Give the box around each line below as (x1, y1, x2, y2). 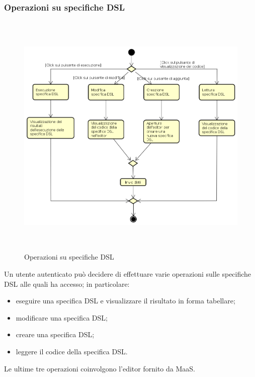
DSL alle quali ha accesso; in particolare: (4, 278, 130, 289)
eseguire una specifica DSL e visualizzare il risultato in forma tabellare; (16, 295, 235, 306)
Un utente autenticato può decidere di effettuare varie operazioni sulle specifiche (4, 268, 251, 279)
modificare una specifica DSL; (16, 312, 108, 323)
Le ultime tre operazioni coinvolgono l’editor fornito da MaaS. (4, 363, 195, 373)
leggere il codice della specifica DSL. (16, 346, 128, 356)
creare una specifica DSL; (16, 329, 95, 340)
